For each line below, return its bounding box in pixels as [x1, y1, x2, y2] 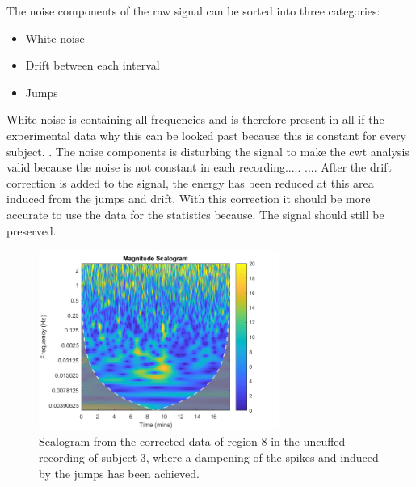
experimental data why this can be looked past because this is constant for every [6, 126, 406, 143]
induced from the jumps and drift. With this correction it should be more [6, 190, 371, 207]
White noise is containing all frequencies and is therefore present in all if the [6, 111, 384, 128]
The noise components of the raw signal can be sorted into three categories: [6, 2, 380, 19]
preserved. [6, 222, 57, 239]
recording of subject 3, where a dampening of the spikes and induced [39, 448, 379, 465]
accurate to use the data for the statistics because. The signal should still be [6, 205, 384, 222]
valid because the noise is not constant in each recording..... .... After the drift [6, 159, 392, 176]
